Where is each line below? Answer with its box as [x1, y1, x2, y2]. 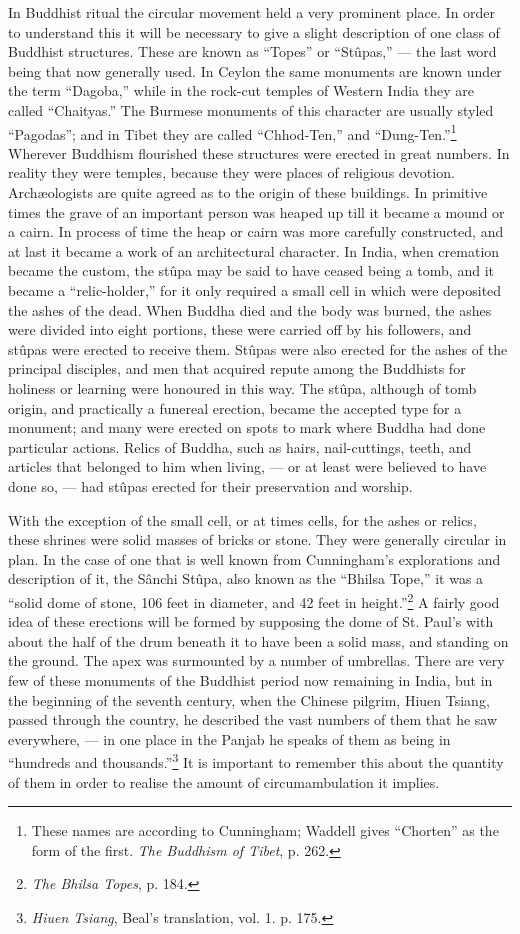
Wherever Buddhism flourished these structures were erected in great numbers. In [8, 142, 510, 163]
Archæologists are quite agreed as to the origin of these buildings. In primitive [8, 182, 488, 202]
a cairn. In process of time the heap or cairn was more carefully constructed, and [8, 221, 504, 242]
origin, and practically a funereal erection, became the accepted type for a [8, 397, 462, 418]
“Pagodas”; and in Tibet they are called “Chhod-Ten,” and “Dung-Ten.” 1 [8, 120, 457, 144]
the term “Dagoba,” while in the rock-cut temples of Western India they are [8, 80, 474, 101]
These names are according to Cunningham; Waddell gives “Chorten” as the [31, 820, 499, 841]
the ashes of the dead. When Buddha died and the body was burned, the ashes [8, 299, 492, 320]
